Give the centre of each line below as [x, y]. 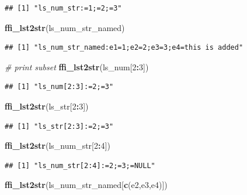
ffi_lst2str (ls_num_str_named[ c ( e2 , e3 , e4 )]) [86, 185]
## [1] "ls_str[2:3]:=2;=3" [59, 126]
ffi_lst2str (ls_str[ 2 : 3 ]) [47, 106]
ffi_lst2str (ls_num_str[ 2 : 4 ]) [58, 146]
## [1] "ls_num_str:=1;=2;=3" [63, 8]
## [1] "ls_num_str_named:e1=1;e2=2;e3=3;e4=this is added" [124, 48]
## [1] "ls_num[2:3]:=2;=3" [59, 87]
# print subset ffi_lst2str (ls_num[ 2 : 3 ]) [77, 66]
